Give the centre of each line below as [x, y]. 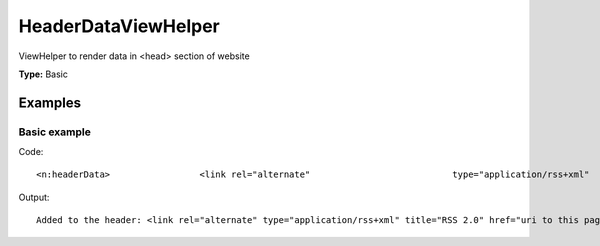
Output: [34, 197]
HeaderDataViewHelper [119, 26]
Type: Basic [43, 74]
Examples [50, 102]
